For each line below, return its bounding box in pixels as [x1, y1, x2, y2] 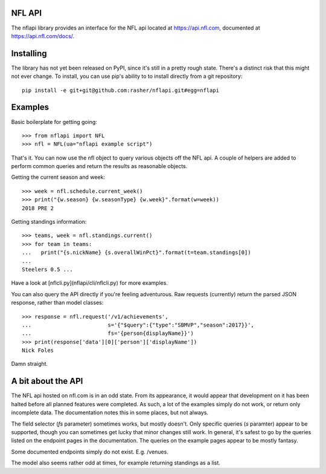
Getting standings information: [11, 218, 87, 226]
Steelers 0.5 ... [22, 266, 73, 273]
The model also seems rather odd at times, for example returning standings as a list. [11, 459, 220, 467]
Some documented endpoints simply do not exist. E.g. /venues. [11, 448, 168, 455]
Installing [11, 48, 48, 59]
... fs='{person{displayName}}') [22, 330, 194, 337]
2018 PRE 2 [22, 204, 54, 212]
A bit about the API [11, 376, 83, 386]
